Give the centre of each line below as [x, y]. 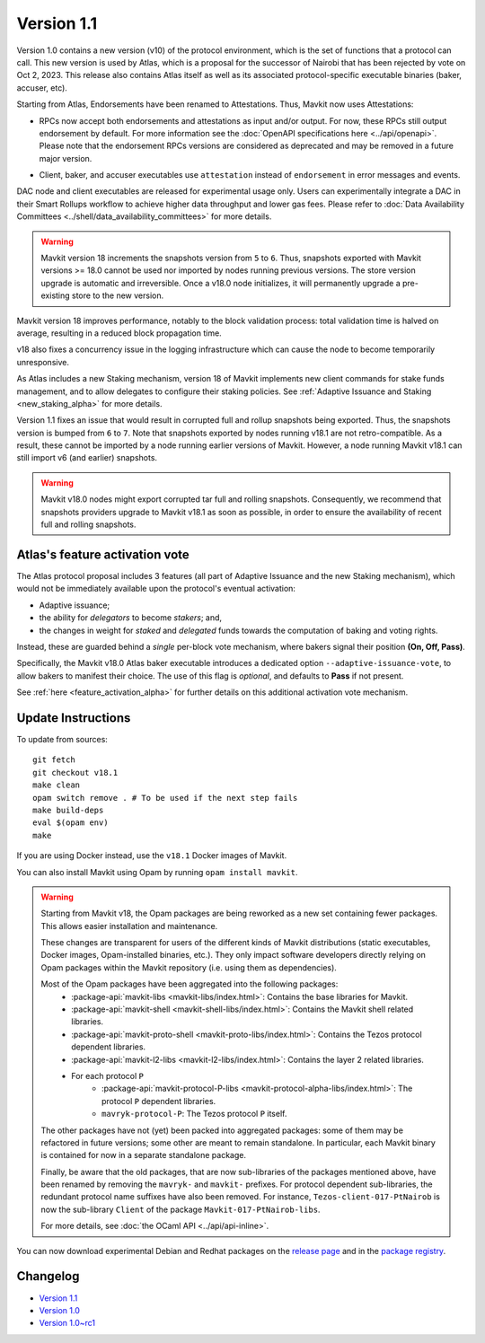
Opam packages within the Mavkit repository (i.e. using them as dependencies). [189, 967]
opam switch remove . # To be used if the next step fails [165, 798]
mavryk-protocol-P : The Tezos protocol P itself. [194, 1114]
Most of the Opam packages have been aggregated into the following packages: [190, 984]
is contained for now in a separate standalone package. [144, 1155]
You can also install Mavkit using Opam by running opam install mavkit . [157, 872]
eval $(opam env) [71, 823]
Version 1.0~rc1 [67, 1323]
